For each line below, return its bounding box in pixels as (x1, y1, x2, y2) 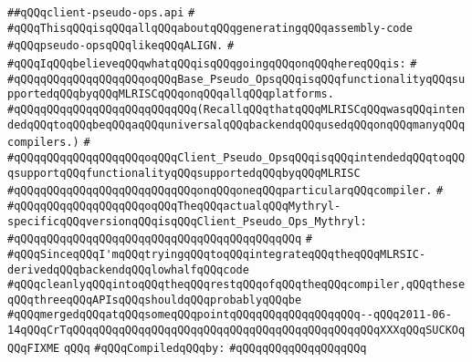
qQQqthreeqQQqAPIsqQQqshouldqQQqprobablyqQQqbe (7, 293, 302, 306)
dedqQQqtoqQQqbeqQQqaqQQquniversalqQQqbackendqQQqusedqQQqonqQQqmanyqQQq (7, 118, 466, 131)
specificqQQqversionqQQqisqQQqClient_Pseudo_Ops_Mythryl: (7, 214, 367, 228)
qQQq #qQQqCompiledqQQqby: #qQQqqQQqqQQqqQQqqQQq (63, 341, 367, 355)
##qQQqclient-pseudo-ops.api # (7, 6, 195, 19)
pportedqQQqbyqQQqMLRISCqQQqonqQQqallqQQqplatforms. (7, 88, 334, 101)
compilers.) (7, 136, 79, 150)
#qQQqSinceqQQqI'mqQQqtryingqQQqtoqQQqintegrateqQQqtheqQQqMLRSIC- (7, 247, 426, 261)
